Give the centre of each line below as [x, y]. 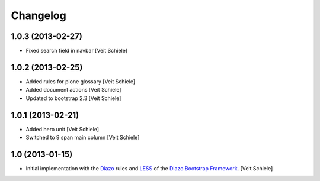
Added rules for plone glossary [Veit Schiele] [81, 81]
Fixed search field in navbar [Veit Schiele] [76, 51]
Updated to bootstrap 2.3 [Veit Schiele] [73, 98]
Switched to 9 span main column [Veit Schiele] [83, 138]
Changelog [39, 15]
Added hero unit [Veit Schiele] [63, 129]
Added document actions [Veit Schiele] [73, 90]
